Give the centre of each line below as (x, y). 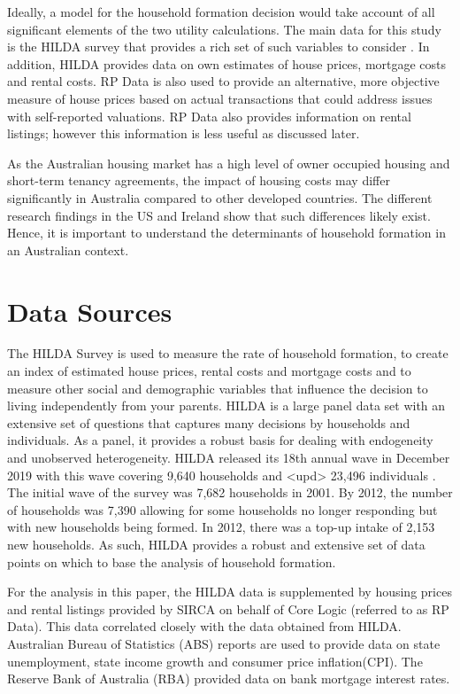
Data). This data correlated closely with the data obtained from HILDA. (204, 626)
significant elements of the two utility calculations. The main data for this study (224, 29)
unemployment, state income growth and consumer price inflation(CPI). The (215, 661)
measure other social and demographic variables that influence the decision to (218, 388)
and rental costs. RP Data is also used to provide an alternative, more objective (223, 81)
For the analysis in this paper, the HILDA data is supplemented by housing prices (230, 592)
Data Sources (90, 311)
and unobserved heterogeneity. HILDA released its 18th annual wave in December (229, 457)
